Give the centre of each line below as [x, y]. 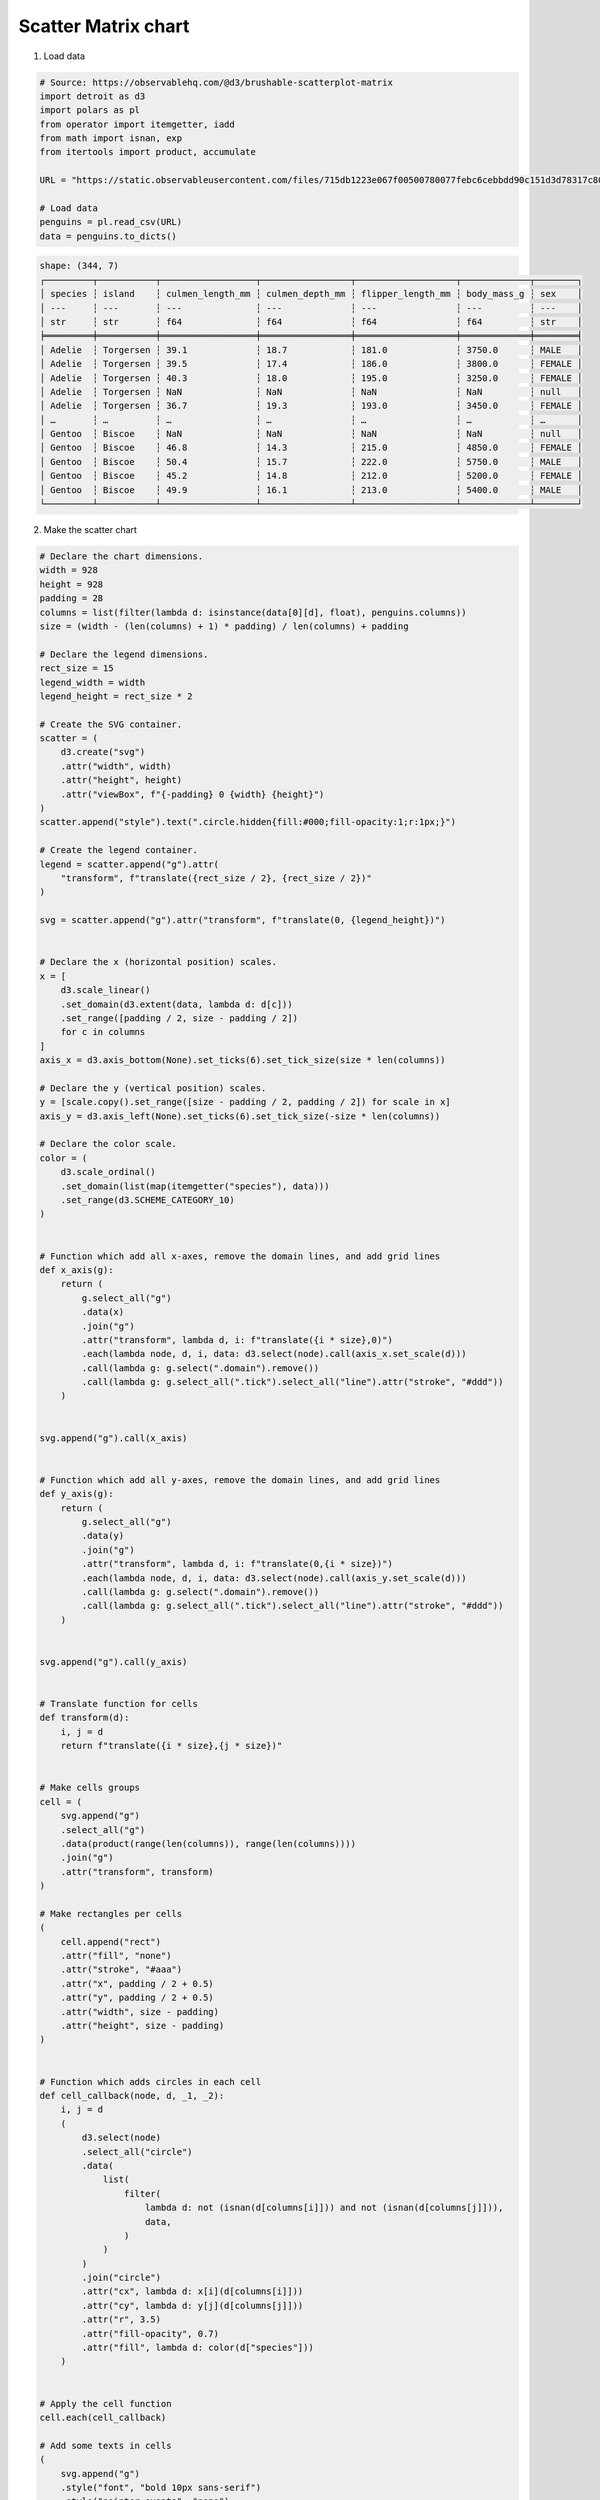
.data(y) [103, 1536]
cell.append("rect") [111, 1941]
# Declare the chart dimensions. [121, 556]
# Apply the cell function [105, 2403]
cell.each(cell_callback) [103, 2417]
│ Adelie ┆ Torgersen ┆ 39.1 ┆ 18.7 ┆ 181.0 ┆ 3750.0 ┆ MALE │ [311, 349]
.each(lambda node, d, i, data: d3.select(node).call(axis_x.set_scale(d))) [274, 1354]
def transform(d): [84, 1718]
